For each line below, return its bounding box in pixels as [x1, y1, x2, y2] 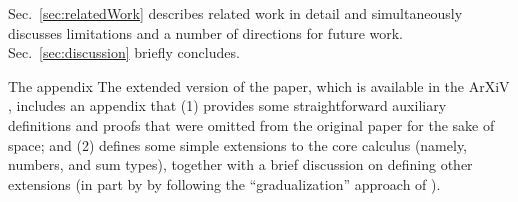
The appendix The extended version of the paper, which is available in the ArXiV [8, 75, 510, 96]
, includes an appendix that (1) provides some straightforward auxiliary [8, 95, 447, 116]
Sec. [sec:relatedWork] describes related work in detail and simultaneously [8, 3, 463, 23]
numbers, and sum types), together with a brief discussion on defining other [8, 154, 473, 175]
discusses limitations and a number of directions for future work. [8, 22, 404, 43]
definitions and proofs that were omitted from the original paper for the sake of [8, 114, 495, 135]
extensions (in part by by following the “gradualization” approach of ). [8, 173, 441, 194]
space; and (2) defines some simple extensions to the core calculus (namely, [8, 134, 468, 155]
